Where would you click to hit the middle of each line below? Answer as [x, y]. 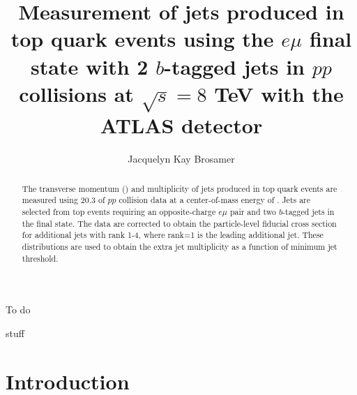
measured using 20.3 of [63, 200]
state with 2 [90, 66]
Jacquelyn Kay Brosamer [181, 159]
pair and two [253, 211]
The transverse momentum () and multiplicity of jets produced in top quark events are [180, 188]
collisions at [76, 93]
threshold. [40, 258]
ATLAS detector [181, 125]
